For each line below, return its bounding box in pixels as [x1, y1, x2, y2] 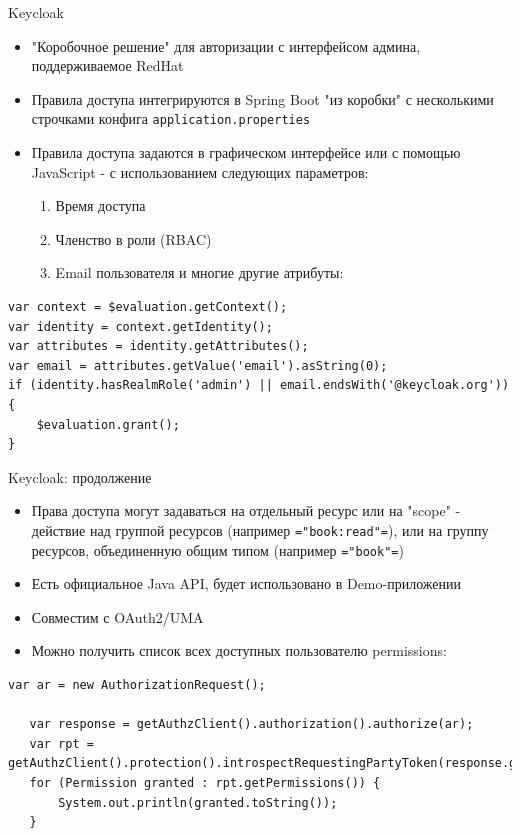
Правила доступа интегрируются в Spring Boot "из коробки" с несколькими [31, 88, 494, 109]
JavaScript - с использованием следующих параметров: [31, 161, 369, 182]
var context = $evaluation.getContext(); [8, 300, 288, 314]
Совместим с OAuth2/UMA [31, 606, 204, 627]
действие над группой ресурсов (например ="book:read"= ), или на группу [31, 519, 489, 540]
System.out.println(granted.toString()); [58, 795, 338, 810]
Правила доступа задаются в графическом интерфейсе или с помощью [31, 142, 461, 163]
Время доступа [55, 195, 146, 216]
